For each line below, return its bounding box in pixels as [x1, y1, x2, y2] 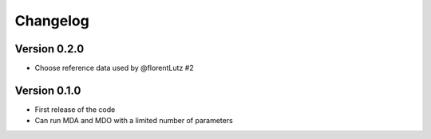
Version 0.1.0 [14, 83, 81, 97]
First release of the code [34, 104, 116, 114]
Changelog [14, 12, 89, 29]
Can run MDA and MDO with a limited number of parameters [34, 116, 233, 125]
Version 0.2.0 [14, 42, 85, 56]
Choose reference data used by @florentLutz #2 [34, 64, 195, 73]
